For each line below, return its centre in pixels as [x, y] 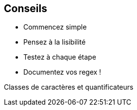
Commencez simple [55, 27]
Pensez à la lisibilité [55, 42]
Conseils [26, 8]
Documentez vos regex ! [62, 72]
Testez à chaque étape [60, 57]
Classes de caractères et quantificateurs [69, 87]
